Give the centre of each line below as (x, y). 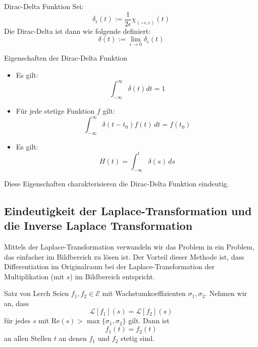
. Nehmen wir (226, 293)
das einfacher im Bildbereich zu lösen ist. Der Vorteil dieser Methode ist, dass (124, 256)
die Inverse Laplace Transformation (98, 226)
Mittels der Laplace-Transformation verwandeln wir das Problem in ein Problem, (129, 246)
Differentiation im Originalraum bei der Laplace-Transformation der (109, 266)
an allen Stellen (28, 338)
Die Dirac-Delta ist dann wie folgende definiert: (78, 31)
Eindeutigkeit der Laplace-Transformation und (128, 210)
